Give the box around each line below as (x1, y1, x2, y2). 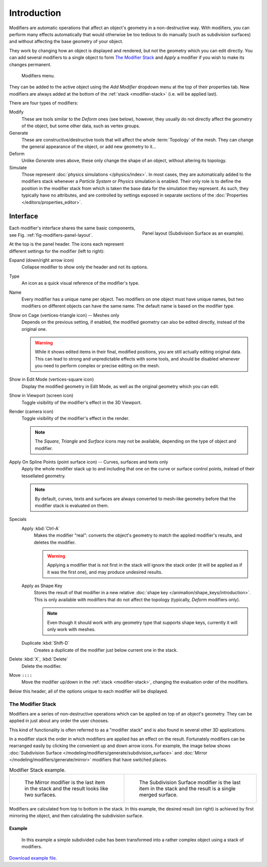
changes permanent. (9, 61, 52, 67)
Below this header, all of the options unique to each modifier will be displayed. (9, 688, 168, 694)
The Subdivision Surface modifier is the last (139, 779, 241, 786)
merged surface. (139, 791, 178, 798)
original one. (21, 326, 47, 332)
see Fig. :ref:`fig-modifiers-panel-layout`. (9, 232, 93, 238)
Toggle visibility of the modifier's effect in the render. (21, 415, 130, 421)
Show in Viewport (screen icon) (9, 393, 74, 399)
